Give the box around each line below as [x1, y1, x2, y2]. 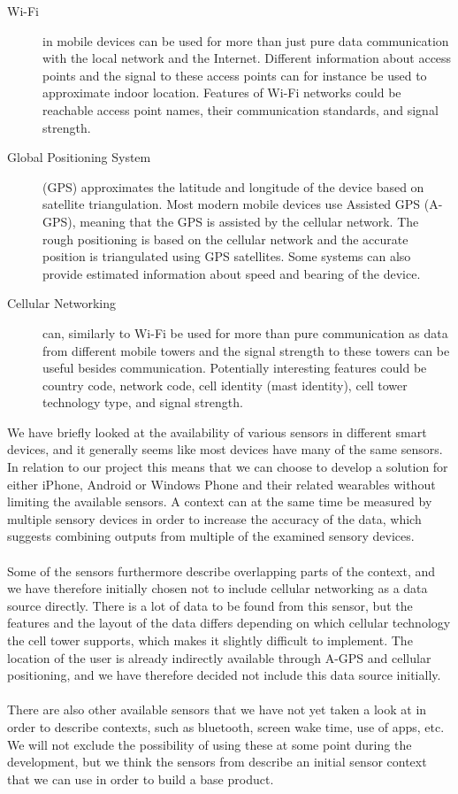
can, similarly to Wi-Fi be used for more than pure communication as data [42, 323, 448, 342]
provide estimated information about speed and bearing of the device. [42, 264, 421, 282]
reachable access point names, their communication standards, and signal [42, 100, 439, 119]
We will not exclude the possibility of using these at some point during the [7, 735, 412, 753]
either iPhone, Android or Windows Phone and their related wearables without [7, 474, 436, 493]
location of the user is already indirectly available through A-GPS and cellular [7, 648, 431, 667]
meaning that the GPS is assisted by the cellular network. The [80, 212, 419, 230]
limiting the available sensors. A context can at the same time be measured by [7, 492, 432, 511]
